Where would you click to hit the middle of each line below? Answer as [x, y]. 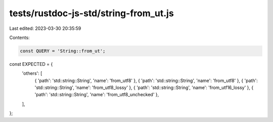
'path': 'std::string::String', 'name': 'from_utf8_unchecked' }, [97, 95]
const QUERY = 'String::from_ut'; [63, 51]
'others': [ [32, 73]
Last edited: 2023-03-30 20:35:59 [45, 28]
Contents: [19, 37]
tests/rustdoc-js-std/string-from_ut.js [92, 13]
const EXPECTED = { [31, 64]
